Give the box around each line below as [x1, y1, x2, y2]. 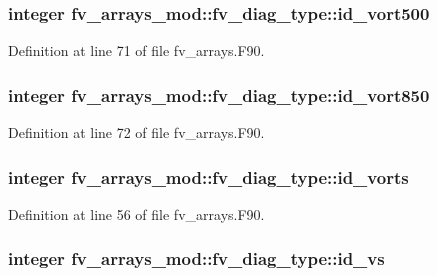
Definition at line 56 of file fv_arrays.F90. [8, 203, 265, 224]
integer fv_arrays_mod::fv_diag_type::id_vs [8, 246, 385, 271]
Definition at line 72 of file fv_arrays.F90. [8, 122, 265, 143]
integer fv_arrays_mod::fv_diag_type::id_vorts [8, 164, 409, 189]
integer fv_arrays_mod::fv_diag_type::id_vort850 [8, 82, 430, 107]
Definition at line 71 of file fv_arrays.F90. [8, 40, 265, 61]
